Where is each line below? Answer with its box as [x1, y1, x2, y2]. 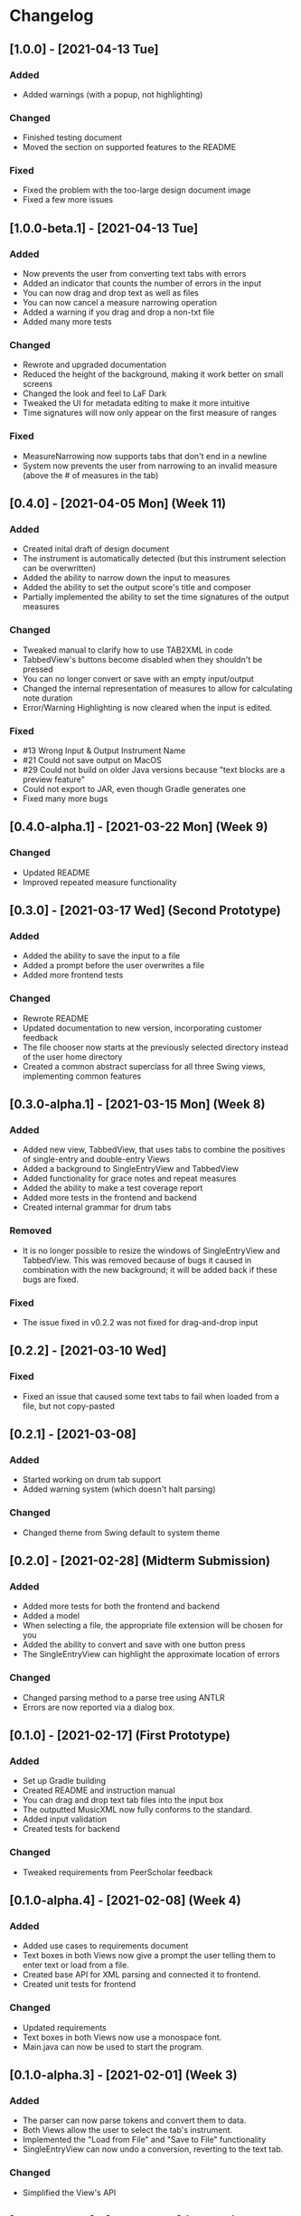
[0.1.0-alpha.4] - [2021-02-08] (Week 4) [9, 1893, 241, 1909]
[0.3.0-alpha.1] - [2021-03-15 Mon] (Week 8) [9, 1097, 266, 1112]
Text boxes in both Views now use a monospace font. [22, 2032, 222, 2042]
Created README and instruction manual [22, 1785, 175, 1796]
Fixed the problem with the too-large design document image [22, 184, 251, 195]
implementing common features [22, 1070, 142, 1081]
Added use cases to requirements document [22, 1940, 189, 1951]
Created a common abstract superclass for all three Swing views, [22, 1061, 266, 1071]
